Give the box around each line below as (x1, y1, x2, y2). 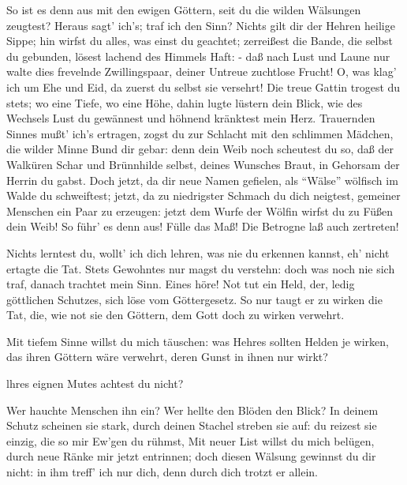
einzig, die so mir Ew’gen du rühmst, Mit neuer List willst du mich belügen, (6, 432, 375, 449)
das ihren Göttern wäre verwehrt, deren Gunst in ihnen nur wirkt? (6, 348, 328, 365)
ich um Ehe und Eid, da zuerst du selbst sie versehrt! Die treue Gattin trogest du (6, 78, 401, 95)
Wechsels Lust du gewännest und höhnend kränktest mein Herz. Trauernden (6, 110, 375, 126)
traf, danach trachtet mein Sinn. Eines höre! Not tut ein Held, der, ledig (6, 276, 355, 292)
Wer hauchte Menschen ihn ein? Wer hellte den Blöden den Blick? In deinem (6, 401, 379, 418)
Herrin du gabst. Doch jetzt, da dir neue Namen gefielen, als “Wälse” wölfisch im (6, 171, 398, 188)
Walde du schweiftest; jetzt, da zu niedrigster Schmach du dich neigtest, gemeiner (6, 187, 401, 204)
